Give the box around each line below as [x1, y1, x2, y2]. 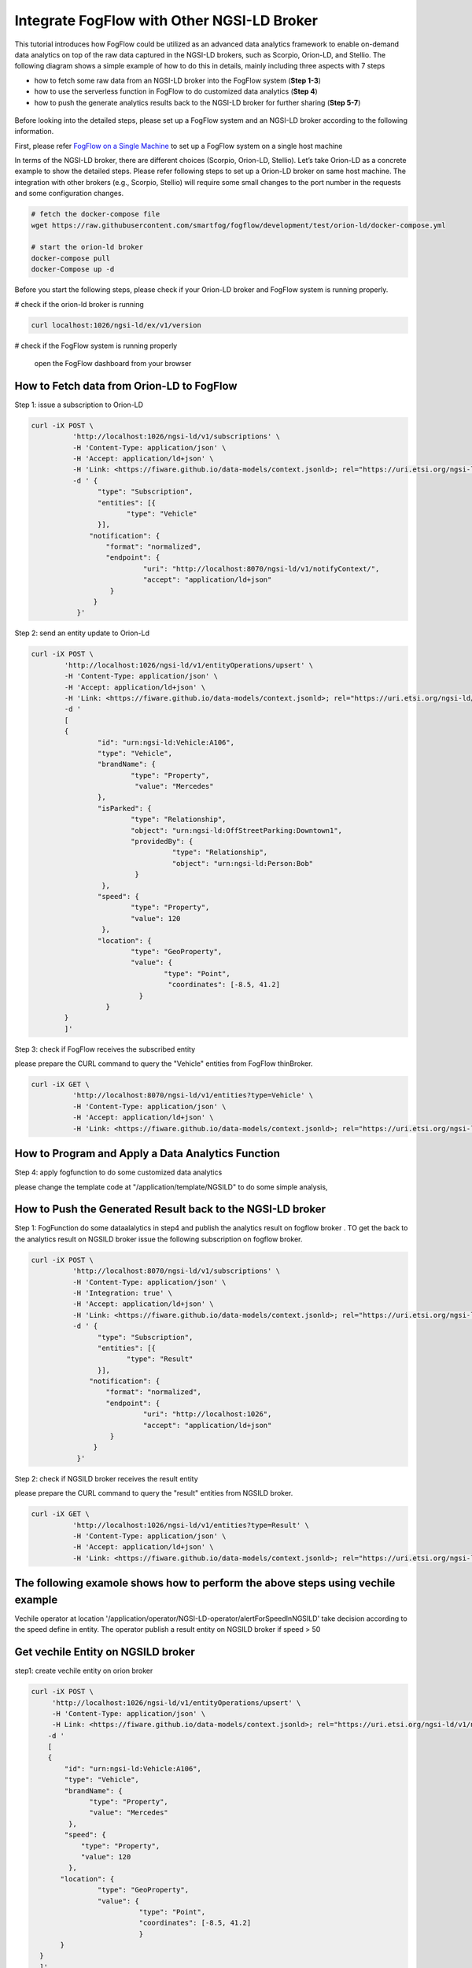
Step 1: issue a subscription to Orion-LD [14, 400, 144, 409]
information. [14, 127, 54, 136]
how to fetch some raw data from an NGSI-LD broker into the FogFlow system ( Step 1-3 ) [34, 76, 322, 85]
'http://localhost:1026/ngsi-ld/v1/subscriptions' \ [72, 432, 281, 441]
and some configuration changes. [14, 189, 124, 198]
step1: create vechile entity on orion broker [14, 1666, 153, 1676]
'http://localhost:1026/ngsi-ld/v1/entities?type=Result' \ [72, 1520, 310, 1530]
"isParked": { [97, 804, 153, 812]
